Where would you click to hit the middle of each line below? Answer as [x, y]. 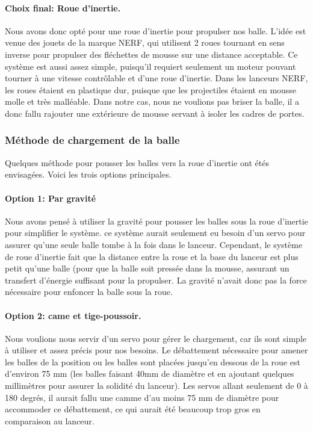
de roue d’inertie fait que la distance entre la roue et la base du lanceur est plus [152, 256]
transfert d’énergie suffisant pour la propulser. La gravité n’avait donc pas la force [156, 280]
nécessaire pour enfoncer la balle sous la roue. [89, 292]
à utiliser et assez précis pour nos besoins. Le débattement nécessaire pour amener [156, 350]
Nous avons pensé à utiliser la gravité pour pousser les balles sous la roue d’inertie [156, 221]
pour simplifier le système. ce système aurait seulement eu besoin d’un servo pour [155, 233]
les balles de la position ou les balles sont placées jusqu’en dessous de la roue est [153, 361]
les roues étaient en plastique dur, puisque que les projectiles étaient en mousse [151, 89]
